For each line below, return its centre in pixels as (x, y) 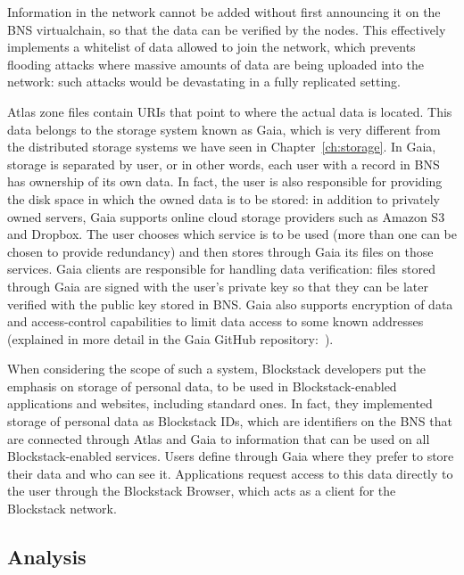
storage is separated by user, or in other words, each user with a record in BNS (224, 164)
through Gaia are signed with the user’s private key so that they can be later (218, 286)
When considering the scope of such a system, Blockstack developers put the (216, 369)
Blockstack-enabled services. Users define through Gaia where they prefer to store (231, 456)
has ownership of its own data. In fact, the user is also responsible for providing (225, 181)
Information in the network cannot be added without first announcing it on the (224, 12)
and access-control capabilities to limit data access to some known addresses (215, 321)
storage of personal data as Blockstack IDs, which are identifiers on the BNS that (230, 421)
